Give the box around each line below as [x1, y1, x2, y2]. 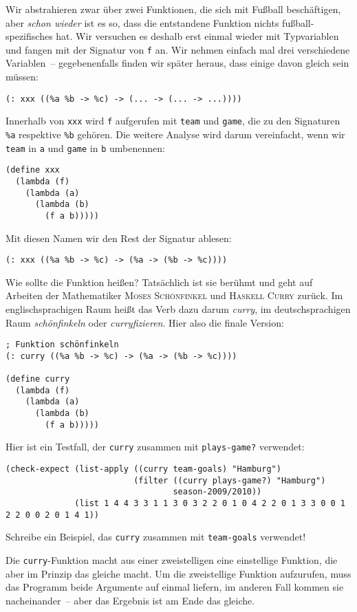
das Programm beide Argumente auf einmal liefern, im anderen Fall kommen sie [6, 580, 344, 594]
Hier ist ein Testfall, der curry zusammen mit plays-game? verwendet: [6, 439, 305, 454]
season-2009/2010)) [173, 487, 262, 497]
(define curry [6, 374, 70, 384]
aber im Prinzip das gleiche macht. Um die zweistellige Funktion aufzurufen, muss [6, 566, 351, 580]
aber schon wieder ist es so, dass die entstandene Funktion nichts [6, 15, 279, 30]
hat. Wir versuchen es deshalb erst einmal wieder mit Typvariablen [56, 29, 339, 43]
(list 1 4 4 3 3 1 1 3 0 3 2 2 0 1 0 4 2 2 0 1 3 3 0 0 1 [74, 499, 345, 509]
